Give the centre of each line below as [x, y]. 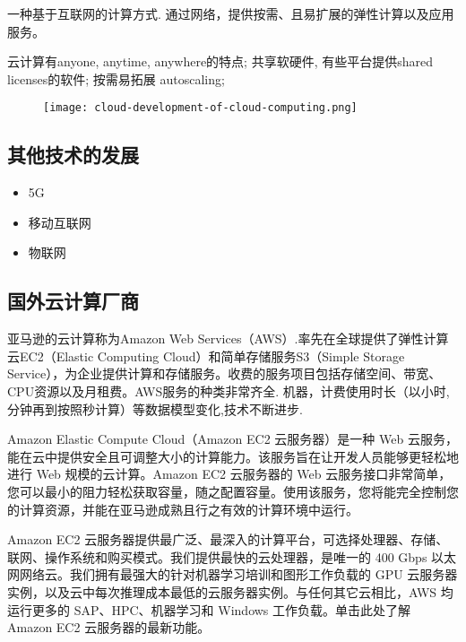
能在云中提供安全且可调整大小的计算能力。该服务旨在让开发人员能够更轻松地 [233, 456]
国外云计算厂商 [73, 301]
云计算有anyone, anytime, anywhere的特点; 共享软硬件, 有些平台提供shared [220, 61]
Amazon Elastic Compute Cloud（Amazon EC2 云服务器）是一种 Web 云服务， [233, 439]
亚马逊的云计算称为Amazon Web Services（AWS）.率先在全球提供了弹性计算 [228, 338]
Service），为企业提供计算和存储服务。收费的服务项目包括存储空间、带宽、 [224, 373]
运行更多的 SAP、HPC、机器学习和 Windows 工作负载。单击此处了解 [209, 609]
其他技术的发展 [73, 155]
